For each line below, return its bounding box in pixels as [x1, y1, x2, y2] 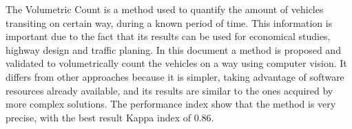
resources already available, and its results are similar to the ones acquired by [6, 83, 333, 97]
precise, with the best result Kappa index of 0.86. [6, 110, 214, 124]
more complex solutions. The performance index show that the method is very [6, 97, 336, 111]
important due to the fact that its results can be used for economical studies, [6, 29, 331, 43]
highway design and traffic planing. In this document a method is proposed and [6, 42, 341, 57]
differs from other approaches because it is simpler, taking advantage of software [6, 69, 344, 83]
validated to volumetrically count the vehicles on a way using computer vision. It [6, 56, 347, 70]
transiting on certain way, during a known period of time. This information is [6, 15, 333, 30]
